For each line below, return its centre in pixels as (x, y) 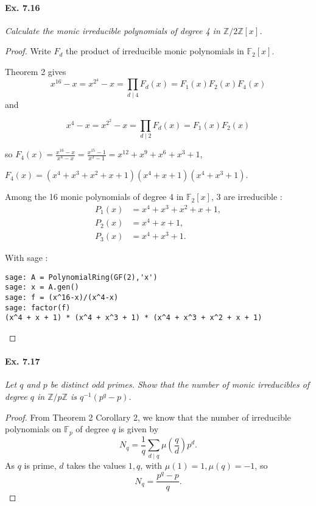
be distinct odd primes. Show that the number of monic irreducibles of (180, 384)
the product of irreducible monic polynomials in (155, 51)
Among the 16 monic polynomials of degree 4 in (94, 197)
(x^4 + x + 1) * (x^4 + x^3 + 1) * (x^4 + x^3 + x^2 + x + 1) (134, 318)
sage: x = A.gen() (42, 287)
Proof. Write (28, 51)
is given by (139, 429)
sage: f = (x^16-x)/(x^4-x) (62, 298)
